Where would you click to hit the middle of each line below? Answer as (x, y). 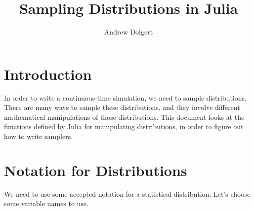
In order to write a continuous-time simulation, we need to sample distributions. (125, 97)
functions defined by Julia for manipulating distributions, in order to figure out (124, 126)
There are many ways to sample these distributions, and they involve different (122, 107)
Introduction (48, 74)
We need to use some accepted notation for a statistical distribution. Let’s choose (127, 193)
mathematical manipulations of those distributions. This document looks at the (124, 117)
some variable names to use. (46, 203)
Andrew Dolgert (128, 32)
